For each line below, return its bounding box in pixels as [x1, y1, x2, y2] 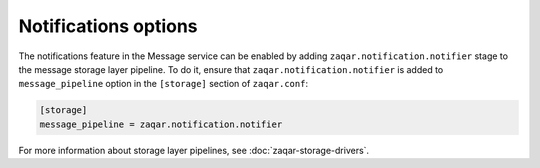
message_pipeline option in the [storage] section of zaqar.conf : [18, 78, 309, 90]
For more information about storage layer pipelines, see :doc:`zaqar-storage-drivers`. [18, 144, 370, 156]
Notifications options [18, 15, 199, 37]
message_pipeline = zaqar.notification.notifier [39, 118, 283, 130]
